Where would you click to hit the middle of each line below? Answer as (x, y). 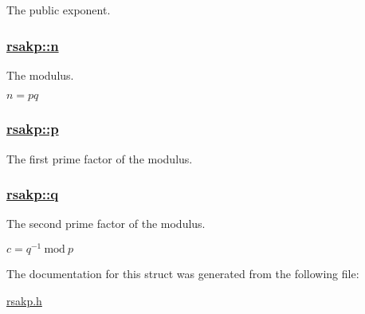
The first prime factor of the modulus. (100, 158)
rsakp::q (33, 194)
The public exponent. (59, 10)
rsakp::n (33, 45)
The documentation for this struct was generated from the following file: (183, 274)
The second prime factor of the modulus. (106, 224)
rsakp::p (33, 129)
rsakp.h (24, 300)
